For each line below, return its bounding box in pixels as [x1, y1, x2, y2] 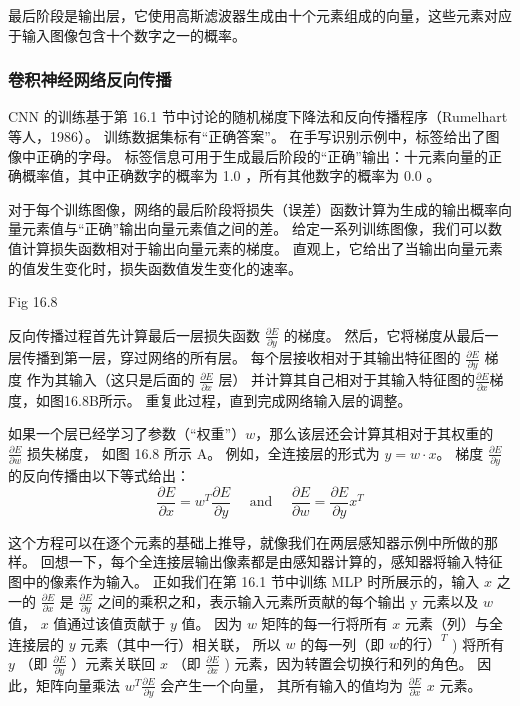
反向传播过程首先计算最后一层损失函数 [8, 324, 260, 345]
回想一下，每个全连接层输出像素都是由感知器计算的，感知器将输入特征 [40, 551, 503, 572]
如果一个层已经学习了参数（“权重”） [8, 423, 246, 444]
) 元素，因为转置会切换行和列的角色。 [224, 652, 473, 673]
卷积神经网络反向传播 [8, 67, 172, 92]
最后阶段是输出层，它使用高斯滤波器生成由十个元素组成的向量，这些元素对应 [8, 5, 512, 25]
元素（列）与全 [404, 612, 503, 633]
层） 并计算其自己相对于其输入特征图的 [218, 369, 476, 390]
